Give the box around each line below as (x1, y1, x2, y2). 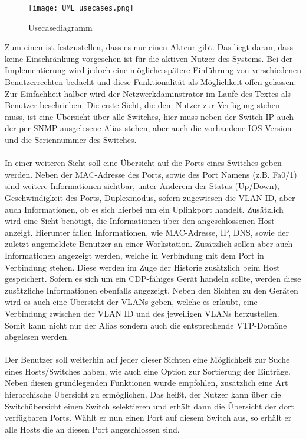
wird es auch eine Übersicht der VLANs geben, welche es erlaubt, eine (5, 295, 258, 308)
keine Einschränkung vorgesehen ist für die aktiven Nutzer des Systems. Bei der (5, 52, 293, 64)
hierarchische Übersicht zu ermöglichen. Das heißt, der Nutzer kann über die (5, 388, 281, 401)
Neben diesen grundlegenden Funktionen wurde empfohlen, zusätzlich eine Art (5, 376, 288, 389)
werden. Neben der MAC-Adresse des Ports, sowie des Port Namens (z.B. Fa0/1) (5, 168, 297, 180)
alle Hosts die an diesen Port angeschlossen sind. (5, 422, 180, 435)
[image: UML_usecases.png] (28, 4, 134, 12)
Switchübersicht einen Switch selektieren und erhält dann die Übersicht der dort (5, 399, 294, 412)
